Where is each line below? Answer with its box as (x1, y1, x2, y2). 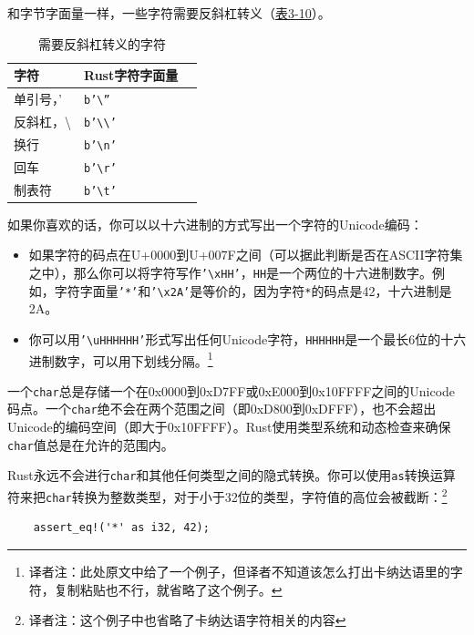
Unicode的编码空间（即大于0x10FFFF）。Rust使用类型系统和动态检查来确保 (7, 417, 451, 436)
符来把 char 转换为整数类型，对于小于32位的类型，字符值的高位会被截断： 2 (7, 485, 448, 506)
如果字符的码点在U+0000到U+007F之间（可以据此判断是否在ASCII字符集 (28, 245, 463, 264)
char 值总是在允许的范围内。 (7, 435, 174, 454)
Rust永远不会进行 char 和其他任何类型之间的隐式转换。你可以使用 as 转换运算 (7, 466, 456, 485)
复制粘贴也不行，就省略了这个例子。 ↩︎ (54, 579, 283, 599)
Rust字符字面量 (84, 66, 179, 85)
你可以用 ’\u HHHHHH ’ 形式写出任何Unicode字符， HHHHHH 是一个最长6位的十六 (28, 329, 467, 348)
